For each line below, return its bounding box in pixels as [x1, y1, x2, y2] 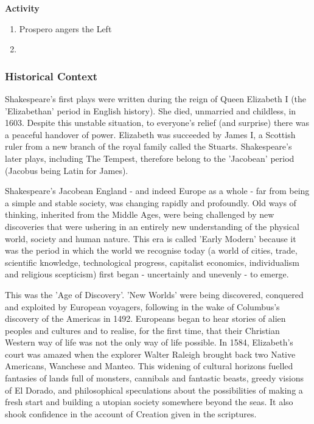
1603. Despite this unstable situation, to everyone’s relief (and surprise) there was [5, 116, 309, 129]
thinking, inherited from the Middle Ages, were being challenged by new [5, 208, 274, 221]
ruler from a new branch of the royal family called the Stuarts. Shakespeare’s [5, 140, 292, 153]
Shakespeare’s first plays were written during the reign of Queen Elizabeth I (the [5, 92, 307, 105]
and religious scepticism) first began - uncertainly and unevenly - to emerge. [5, 268, 289, 280]
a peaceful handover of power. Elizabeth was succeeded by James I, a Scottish [5, 128, 296, 141]
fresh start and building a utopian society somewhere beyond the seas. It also [5, 395, 293, 408]
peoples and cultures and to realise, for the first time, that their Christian [5, 324, 280, 336]
